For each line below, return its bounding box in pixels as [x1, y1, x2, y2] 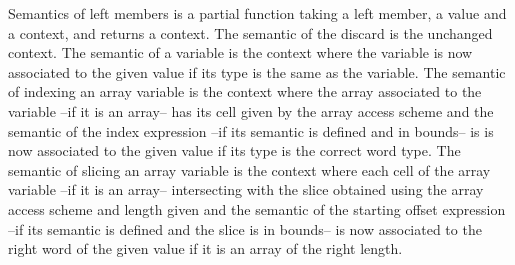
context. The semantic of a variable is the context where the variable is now [8, 42, 473, 63]
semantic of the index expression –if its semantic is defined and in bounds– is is [8, 120, 494, 141]
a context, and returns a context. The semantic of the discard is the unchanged [8, 22, 493, 43]
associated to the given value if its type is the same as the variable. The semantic [8, 61, 506, 82]
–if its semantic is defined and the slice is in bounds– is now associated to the [8, 218, 482, 239]
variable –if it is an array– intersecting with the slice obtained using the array [8, 179, 484, 200]
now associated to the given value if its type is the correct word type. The [8, 140, 461, 161]
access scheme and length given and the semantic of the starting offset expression [8, 198, 506, 219]
